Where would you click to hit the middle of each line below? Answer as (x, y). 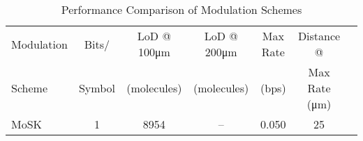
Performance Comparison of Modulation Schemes (181, 9)
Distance (319, 36)
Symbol (97, 88)
